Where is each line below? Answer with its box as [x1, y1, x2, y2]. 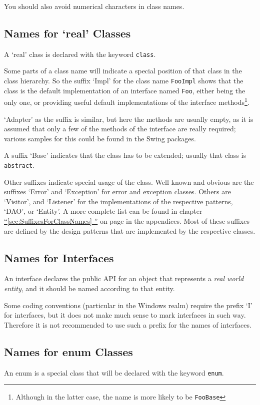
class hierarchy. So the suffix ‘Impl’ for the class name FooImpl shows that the [4, 75, 243, 86]
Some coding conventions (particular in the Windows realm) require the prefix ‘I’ [4, 300, 252, 310]
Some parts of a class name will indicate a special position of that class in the [4, 65, 242, 76]
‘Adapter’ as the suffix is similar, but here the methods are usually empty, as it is [4, 113, 253, 124]
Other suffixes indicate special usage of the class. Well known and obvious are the [4, 176, 254, 187]
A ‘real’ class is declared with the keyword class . [4, 48, 156, 59]
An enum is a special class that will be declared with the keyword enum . [4, 367, 224, 378]
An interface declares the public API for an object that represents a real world [4, 273, 244, 284]
